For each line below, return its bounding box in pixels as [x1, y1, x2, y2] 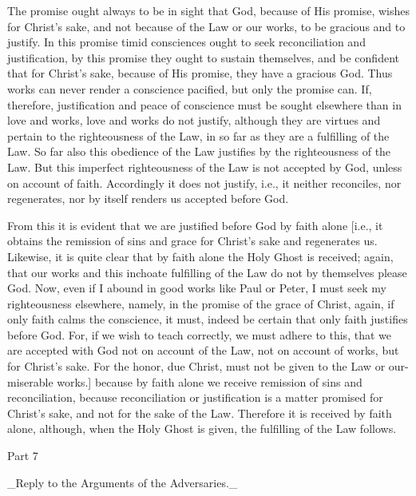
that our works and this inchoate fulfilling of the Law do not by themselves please [7, 264, 407, 280]
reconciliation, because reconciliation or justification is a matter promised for [7, 389, 383, 406]
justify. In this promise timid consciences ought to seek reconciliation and [7, 34, 366, 50]
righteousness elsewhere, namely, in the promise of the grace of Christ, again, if [7, 295, 394, 311]
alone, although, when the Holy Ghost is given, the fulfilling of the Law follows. [7, 420, 397, 437]
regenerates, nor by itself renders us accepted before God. [7, 190, 289, 207]
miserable [7, 373, 53, 390]
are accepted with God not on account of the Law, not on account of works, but [7, 342, 399, 359]
